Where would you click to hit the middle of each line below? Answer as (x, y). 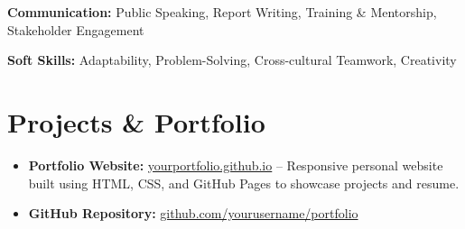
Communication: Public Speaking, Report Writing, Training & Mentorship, (222, 12)
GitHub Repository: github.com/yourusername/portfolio (193, 213)
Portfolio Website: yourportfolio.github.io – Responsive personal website (236, 165)
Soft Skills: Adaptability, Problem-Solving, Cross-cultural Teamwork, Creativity (232, 60)
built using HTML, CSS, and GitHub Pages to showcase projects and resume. (244, 183)
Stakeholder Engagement (76, 29)
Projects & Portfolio (136, 121)
